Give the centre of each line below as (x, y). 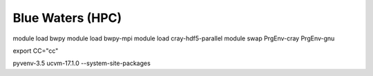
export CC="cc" (36, 51)
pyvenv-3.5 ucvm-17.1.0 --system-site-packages (82, 63)
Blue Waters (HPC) (67, 18)
